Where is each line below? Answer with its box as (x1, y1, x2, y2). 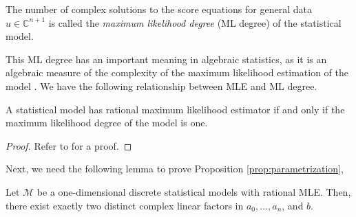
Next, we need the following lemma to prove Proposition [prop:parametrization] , (6, 161, 344, 176)
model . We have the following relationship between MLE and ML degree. (6, 78, 317, 93)
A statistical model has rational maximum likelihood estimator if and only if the (6, 102, 345, 116)
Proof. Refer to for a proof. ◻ (6, 138, 132, 152)
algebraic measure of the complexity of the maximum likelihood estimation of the (6, 65, 348, 80)
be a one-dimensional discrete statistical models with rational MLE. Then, (36, 184, 351, 198)
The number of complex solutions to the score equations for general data (6, 2, 312, 16)
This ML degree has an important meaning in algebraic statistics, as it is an (6, 52, 327, 66)
